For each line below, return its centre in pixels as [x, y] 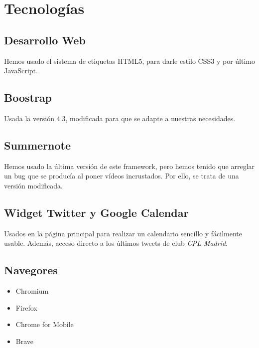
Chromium [32, 291]
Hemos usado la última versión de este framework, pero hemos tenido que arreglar [129, 166]
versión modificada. [33, 185]
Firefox [26, 307]
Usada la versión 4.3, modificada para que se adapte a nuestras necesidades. [120, 118]
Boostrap [28, 97]
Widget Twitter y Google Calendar [96, 212]
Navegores [31, 270]
